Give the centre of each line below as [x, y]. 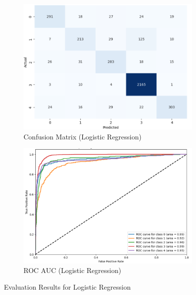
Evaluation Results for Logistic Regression [67, 287]
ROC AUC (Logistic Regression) [73, 270]
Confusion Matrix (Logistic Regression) [83, 136]
